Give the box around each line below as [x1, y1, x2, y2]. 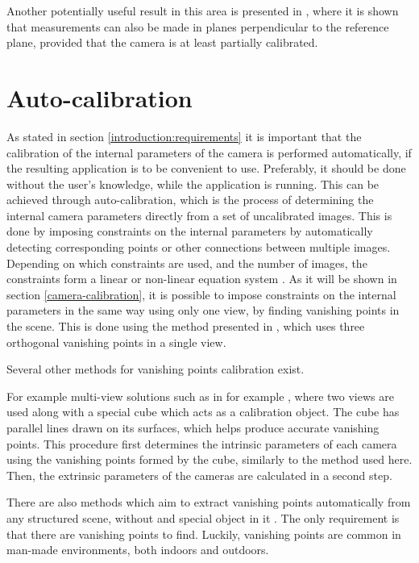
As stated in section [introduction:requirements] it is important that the [6, 127, 362, 144]
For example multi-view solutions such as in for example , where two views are [6, 387, 394, 404]
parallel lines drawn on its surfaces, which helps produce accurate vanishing [6, 419, 380, 436]
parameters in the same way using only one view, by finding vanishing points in [6, 302, 400, 319]
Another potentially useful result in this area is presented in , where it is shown [6, 2, 399, 19]
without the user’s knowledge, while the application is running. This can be [6, 175, 380, 192]
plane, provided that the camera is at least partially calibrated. [6, 34, 318, 51]
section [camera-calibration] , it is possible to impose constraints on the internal [6, 286, 396, 302]
